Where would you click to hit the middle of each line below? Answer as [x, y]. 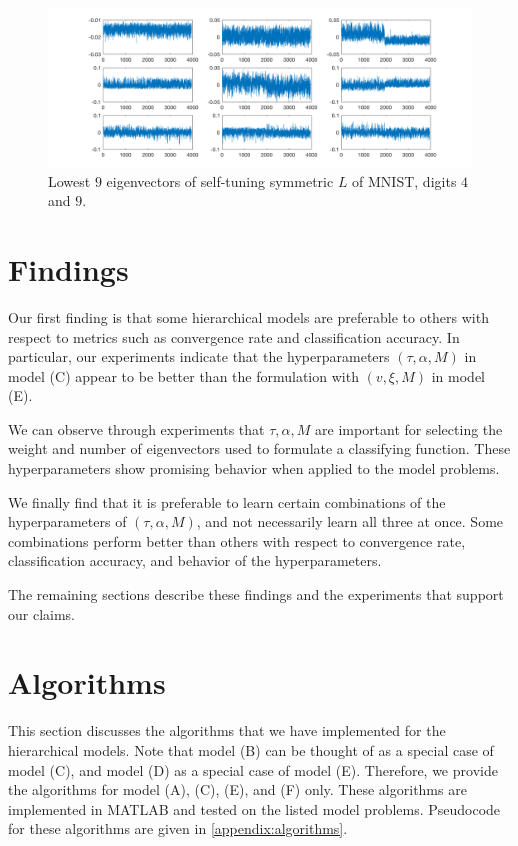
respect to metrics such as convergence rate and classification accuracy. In [234, 336]
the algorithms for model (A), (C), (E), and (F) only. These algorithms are [237, 789]
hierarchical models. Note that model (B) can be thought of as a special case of [251, 749]
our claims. [42, 613]
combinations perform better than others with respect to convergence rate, [237, 540]
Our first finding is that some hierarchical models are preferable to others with [248, 316]
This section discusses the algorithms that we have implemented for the [227, 730]
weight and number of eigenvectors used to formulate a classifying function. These [259, 448]
